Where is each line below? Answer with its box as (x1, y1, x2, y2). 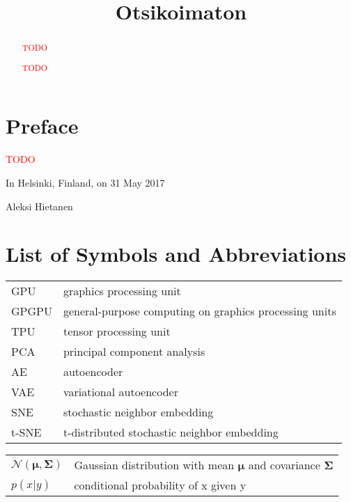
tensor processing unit (63, 323, 171, 340)
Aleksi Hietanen (6, 198, 73, 213)
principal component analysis (63, 343, 205, 360)
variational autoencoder (63, 384, 178, 400)
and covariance (248, 457, 320, 473)
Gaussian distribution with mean (74, 457, 235, 473)
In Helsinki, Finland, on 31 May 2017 (6, 175, 165, 189)
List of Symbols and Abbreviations (6, 240, 347, 268)
